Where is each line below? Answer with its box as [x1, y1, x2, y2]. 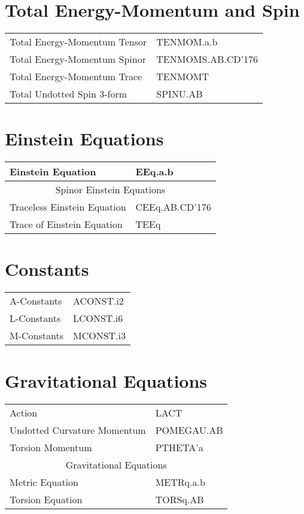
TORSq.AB [155, 492, 204, 506]
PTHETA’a [155, 440, 203, 454]
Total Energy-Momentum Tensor [10, 35, 147, 49]
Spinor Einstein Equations [55, 183, 166, 197]
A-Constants [10, 294, 62, 308]
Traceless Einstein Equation [10, 200, 126, 214]
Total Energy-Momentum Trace [10, 69, 142, 84]
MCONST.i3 [72, 329, 126, 343]
